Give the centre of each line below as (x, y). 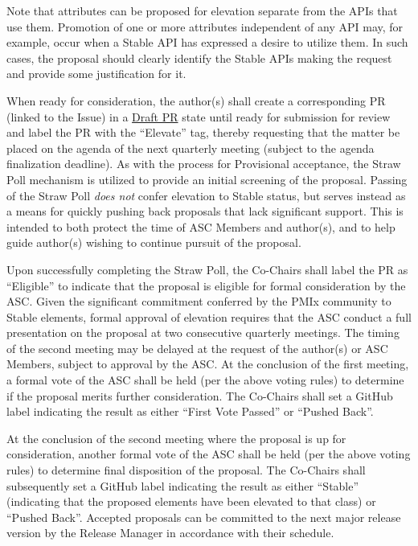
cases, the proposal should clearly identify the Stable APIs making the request (199, 57)
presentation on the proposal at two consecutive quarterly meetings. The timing (203, 333)
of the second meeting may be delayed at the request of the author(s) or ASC (197, 348)
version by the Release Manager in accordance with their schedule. (170, 533)
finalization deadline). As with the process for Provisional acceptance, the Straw (204, 164)
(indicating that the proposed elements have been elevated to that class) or (191, 501)
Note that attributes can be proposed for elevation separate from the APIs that (202, 10)
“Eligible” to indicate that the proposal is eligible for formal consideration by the (206, 285)
